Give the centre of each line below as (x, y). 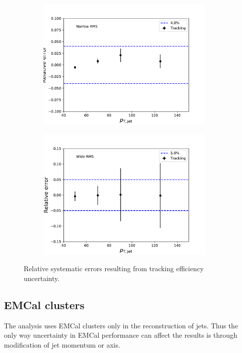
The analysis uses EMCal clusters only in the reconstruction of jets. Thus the (121, 325)
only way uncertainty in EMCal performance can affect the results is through (121, 335)
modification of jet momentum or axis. (62, 344)
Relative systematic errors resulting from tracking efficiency (114, 268)
